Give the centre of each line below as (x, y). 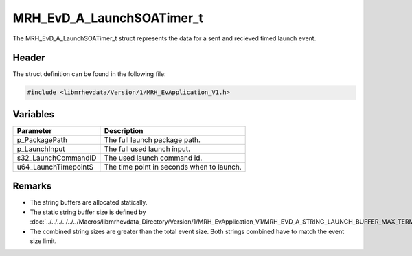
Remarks (32, 186)
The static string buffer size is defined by (88, 212)
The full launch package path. (152, 139)
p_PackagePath (42, 139)
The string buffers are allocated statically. (89, 202)
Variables (34, 114)
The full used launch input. (147, 149)
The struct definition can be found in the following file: (89, 74)
